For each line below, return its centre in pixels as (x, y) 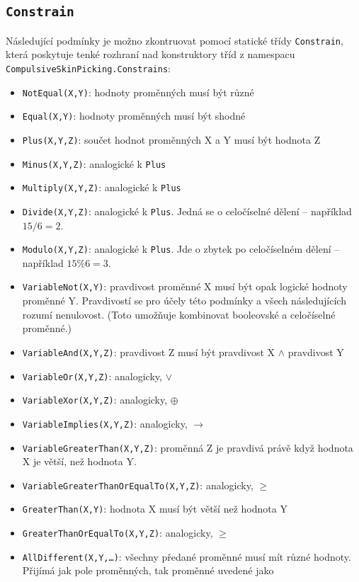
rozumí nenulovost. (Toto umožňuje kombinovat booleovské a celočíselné (179, 314)
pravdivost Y (316, 352)
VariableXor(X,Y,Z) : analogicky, (95, 400)
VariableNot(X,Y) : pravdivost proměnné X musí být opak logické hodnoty (185, 286)
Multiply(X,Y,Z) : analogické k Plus (102, 187)
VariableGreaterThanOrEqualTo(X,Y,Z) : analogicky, (138, 485)
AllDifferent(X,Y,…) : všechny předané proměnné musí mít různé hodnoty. (187, 556)
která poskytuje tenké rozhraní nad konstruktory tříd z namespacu (150, 54)
